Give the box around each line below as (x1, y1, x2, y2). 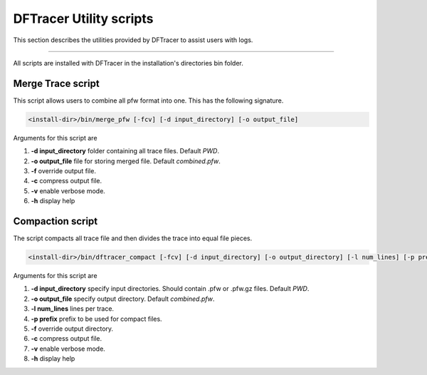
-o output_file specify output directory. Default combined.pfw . (31, 294, 215, 303)
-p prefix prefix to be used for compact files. (31, 314, 163, 323)
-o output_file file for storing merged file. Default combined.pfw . (31, 157, 221, 165)
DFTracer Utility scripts (13, 11, 154, 26)
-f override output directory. (31, 324, 114, 333)
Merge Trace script (13, 77, 100, 89)
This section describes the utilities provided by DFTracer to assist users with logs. (13, 36, 253, 44)
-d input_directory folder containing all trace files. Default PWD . (31, 147, 220, 155)
